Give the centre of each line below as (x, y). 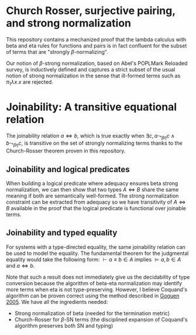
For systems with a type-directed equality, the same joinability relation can (96, 247)
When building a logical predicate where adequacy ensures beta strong (92, 183)
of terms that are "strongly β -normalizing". (57, 52)
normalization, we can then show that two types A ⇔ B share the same (92, 190)
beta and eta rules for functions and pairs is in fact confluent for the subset (97, 46)
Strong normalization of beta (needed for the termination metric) (92, 313)
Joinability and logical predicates (68, 169)
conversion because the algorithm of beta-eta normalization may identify (94, 283)
